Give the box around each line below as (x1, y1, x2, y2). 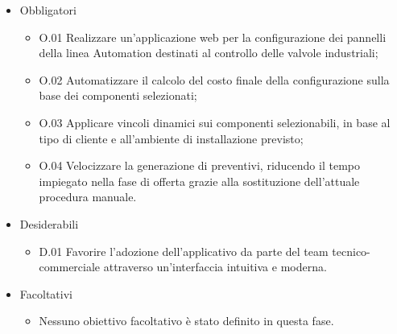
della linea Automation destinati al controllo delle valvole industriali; (39, 44, 378, 61)
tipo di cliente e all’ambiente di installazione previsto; (39, 130, 304, 146)
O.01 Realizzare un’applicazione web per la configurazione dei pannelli (39, 28, 387, 45)
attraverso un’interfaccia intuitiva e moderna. (103, 258, 327, 275)
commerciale (39, 258, 101, 275)
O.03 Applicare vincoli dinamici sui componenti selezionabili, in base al (39, 113, 391, 130)
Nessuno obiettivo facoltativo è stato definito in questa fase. (39, 312, 334, 329)
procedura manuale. (39, 188, 137, 205)
